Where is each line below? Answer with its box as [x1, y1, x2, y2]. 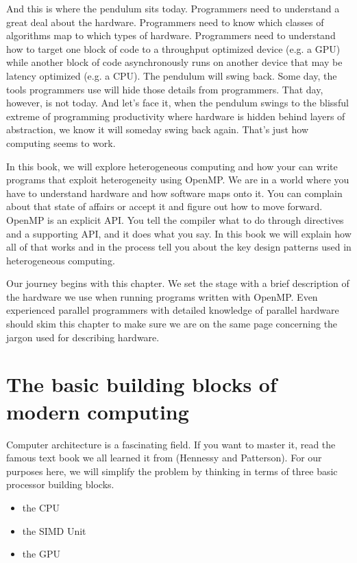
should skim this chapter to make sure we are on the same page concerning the [6, 317, 338, 331]
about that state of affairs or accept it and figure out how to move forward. [6, 199, 323, 214]
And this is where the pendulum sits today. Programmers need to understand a [6, 1, 340, 15]
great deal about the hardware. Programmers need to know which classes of [6, 14, 324, 29]
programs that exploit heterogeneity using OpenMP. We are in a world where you [6, 172, 349, 187]
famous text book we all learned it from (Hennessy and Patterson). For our [6, 450, 322, 465]
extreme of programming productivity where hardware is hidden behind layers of [6, 108, 345, 123]
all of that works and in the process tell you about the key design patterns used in [6, 240, 352, 254]
